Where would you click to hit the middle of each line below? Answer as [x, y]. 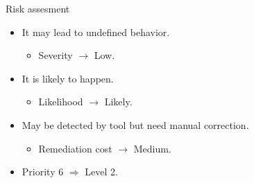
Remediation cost [75, 148]
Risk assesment [38, 8]
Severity [56, 55]
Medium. [152, 148]
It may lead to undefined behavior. [96, 32]
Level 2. [101, 172]
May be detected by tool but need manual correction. [135, 124]
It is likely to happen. [68, 78]
